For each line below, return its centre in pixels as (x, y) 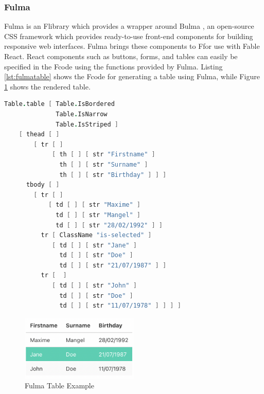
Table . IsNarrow (82, 114)
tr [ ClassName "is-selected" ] (96, 235)
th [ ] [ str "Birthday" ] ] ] (113, 175)
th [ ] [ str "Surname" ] (104, 164)
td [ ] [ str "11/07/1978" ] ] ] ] (120, 306)
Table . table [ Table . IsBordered (59, 104)
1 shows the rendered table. (47, 86)
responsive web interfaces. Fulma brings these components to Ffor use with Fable (132, 46)
